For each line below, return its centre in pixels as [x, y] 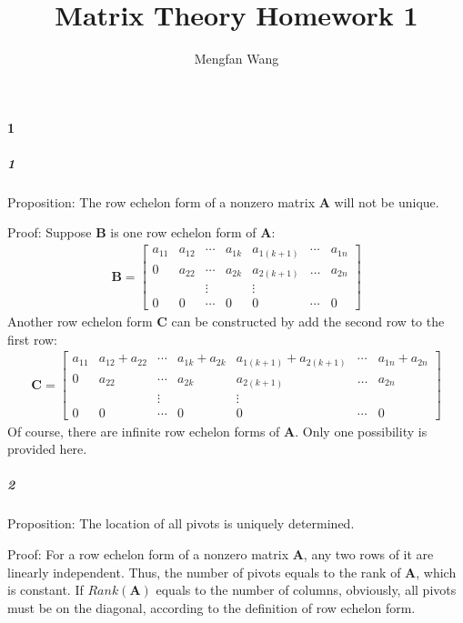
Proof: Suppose [50, 232]
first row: [32, 339]
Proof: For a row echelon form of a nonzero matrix [148, 553]
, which [436, 572]
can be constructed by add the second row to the [308, 322]
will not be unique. [387, 201]
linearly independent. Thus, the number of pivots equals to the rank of [204, 572]
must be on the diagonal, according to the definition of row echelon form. [211, 607]
